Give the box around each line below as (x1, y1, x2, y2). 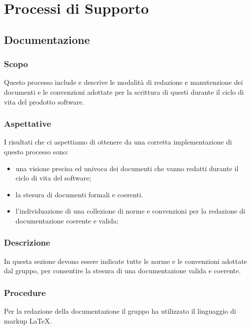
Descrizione (4, 236, 50, 249)
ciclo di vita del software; (15, 173, 92, 183)
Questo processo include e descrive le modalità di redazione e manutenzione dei (4, 77, 243, 87)
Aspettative (4, 117, 51, 130)
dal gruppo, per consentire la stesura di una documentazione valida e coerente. (4, 265, 241, 276)
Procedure (4, 286, 46, 298)
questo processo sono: (4, 146, 68, 156)
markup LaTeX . (4, 315, 52, 326)
